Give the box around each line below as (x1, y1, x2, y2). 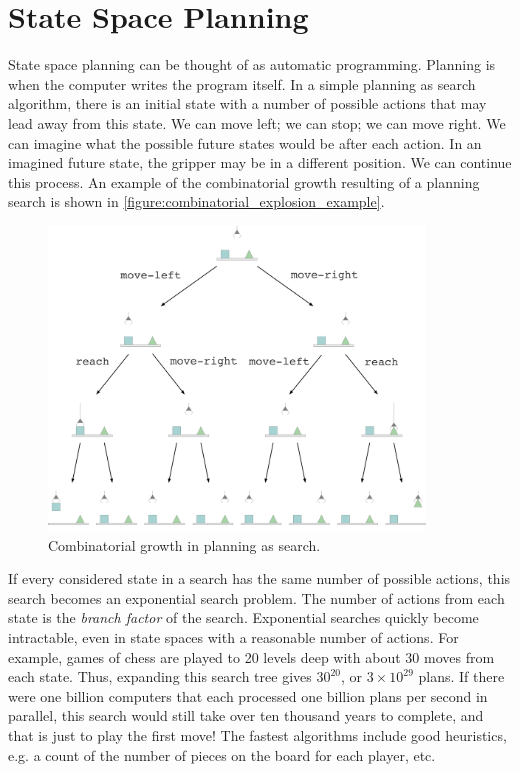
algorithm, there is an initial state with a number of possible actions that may (8, 93, 487, 114)
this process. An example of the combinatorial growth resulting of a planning (8, 171, 480, 192)
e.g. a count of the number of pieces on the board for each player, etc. (8, 744, 436, 765)
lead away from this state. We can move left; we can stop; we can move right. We (8, 112, 506, 133)
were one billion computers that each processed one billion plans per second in (8, 685, 488, 706)
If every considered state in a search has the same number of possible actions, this (8, 568, 511, 589)
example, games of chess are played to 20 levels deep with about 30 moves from (8, 646, 495, 667)
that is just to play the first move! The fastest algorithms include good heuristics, (8, 725, 507, 746)
